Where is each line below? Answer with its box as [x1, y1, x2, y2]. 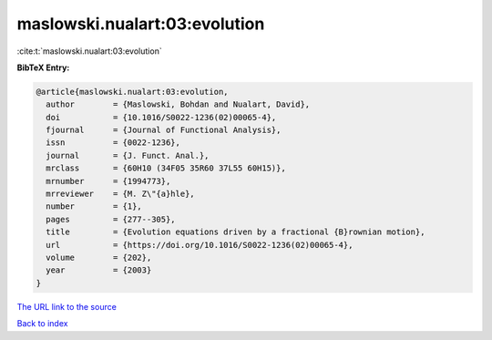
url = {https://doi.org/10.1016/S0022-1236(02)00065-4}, [46, 240, 354, 250]
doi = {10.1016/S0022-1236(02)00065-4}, [46, 112, 277, 122]
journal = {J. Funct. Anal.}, [46, 150, 210, 160]
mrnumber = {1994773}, [46, 176, 171, 186]
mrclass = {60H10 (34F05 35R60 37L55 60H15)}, [46, 163, 286, 173]
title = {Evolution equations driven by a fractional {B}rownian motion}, [46, 227, 425, 237]
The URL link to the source [16, 301, 118, 312]
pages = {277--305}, [46, 214, 177, 224]
